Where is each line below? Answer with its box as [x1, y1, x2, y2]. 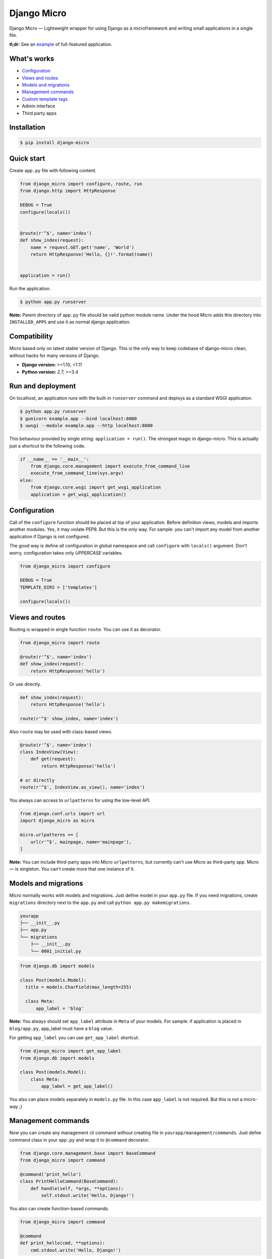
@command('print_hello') [20, 1171, 82, 1177]
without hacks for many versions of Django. [9, 353, 100, 359]
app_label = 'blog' [36, 1005, 84, 1011]
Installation [9, 123, 45, 132]
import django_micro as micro [20, 818, 95, 823]
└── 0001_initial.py [30, 948, 82, 954]
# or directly [20, 777, 55, 783]
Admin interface [22, 103, 55, 109]
